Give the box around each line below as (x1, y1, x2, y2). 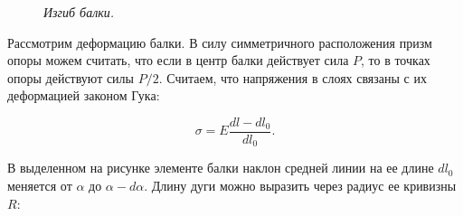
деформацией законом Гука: (7, 86, 160, 105)
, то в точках (361, 51, 430, 70)
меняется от (7, 176, 72, 195)
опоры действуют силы (7, 68, 135, 87)
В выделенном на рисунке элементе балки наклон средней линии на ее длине (7, 158, 434, 177)
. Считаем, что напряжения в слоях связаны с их (158, 68, 427, 87)
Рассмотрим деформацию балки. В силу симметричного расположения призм (7, 33, 432, 52)
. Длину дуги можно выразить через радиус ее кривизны (144, 176, 457, 195)
